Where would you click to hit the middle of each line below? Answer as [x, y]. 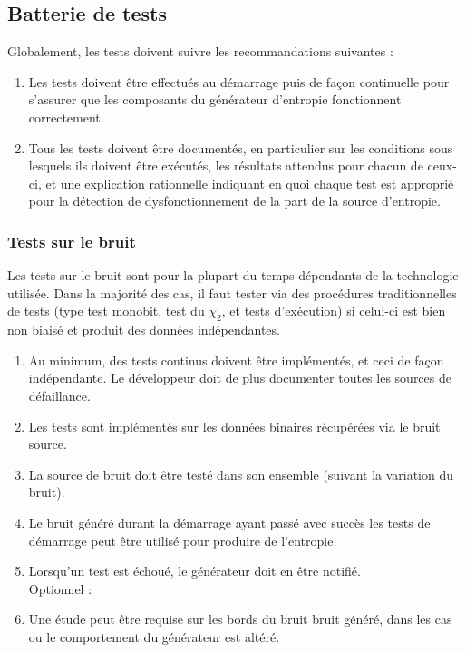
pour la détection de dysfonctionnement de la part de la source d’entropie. [234, 201]
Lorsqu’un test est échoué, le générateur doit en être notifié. [194, 571]
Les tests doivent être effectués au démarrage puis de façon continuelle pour [239, 81]
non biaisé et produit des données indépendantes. [144, 330]
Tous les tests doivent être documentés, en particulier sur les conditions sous [241, 147]
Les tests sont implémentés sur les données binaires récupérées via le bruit [234, 426]
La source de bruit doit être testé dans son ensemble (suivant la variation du [241, 474]
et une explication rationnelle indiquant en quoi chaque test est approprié [250, 183]
